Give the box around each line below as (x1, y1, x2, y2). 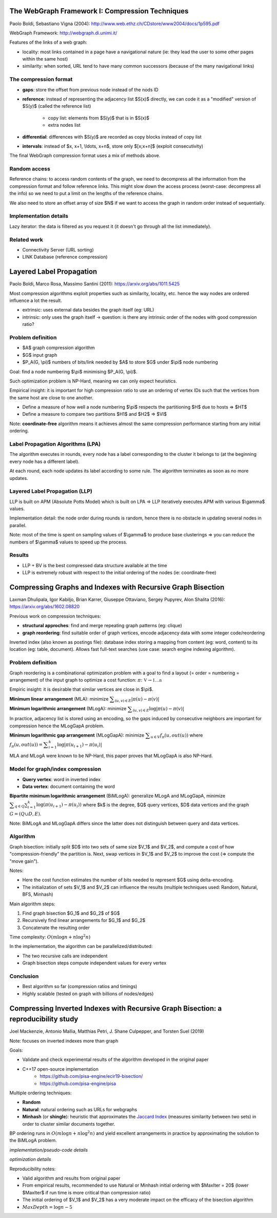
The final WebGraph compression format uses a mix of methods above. (9, 152, 161, 159)
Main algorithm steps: (9, 901, 56, 907)
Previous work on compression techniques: (9, 613, 101, 619)
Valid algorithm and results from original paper (22, 1175, 121, 1181)
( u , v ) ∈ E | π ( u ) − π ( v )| (114, 696, 160, 703)
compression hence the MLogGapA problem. (9, 723, 105, 729)
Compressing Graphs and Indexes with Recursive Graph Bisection (9, 583, 225, 591)
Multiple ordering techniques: (9, 1090, 72, 1096)
